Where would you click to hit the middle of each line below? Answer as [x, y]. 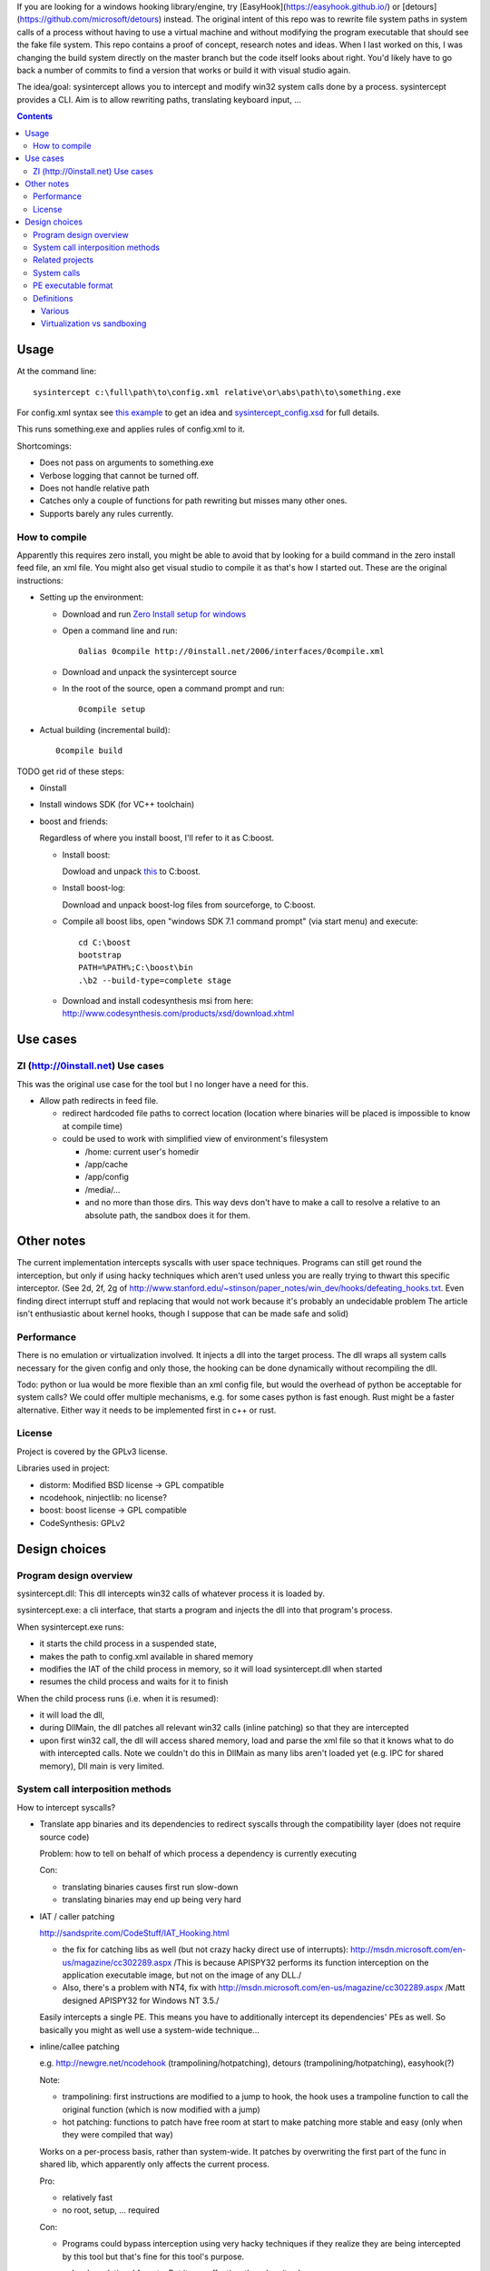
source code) [64, 1837]
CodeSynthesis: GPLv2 [83, 1522]
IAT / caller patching [77, 1916]
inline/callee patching [79, 2047]
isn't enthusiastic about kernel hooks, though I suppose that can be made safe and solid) [183, 1314]
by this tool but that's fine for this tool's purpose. [153, 2256]
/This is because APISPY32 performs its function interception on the [301, 1962]
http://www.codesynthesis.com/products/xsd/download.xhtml [178, 1014]
